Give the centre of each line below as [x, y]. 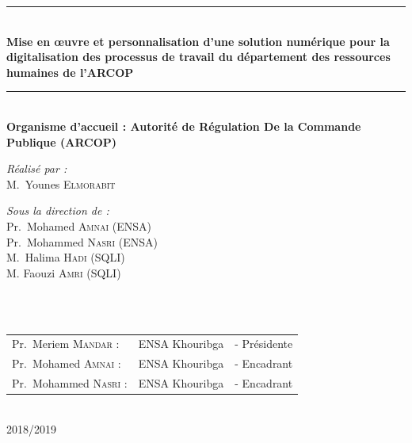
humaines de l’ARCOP [70, 72]
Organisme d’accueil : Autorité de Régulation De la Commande [184, 126]
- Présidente [264, 344]
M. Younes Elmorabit [61, 183]
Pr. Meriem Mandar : [66, 344]
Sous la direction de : [58, 210]
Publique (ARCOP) [62, 141]
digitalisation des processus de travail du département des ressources [198, 57]
